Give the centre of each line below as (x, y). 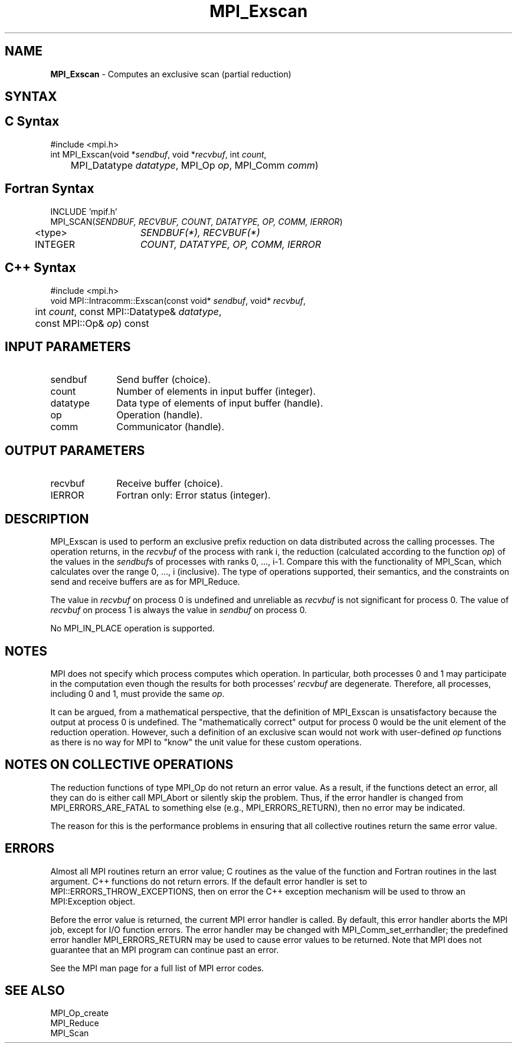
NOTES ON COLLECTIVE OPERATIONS (119, 765)
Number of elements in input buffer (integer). (216, 392)
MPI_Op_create (80, 1013)
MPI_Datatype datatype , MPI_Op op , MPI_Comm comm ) (194, 165)
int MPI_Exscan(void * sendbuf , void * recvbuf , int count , (158, 154)
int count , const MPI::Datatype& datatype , (128, 311)
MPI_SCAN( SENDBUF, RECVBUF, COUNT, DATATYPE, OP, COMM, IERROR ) (197, 221)
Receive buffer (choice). (170, 484)
